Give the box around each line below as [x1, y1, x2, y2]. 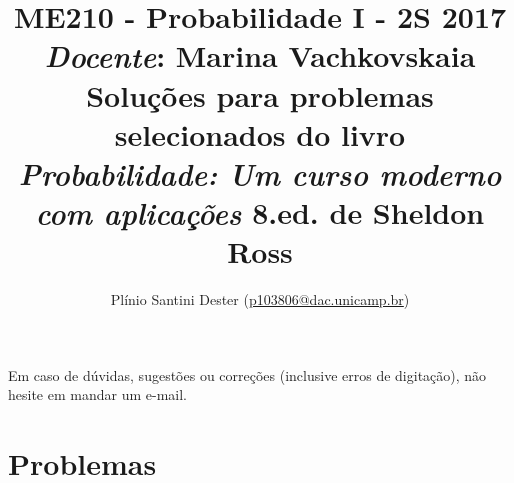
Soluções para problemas [86, 74, 434, 115]
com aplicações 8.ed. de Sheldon [35, 192, 485, 234]
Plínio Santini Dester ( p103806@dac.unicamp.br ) [110, 289, 410, 310]
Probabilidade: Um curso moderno [18, 152, 502, 194]
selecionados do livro [114, 113, 406, 154]
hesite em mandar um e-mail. [8, 384, 187, 405]
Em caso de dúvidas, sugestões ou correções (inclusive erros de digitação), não [8, 364, 487, 385]
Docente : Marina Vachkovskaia [44, 35, 476, 77]
